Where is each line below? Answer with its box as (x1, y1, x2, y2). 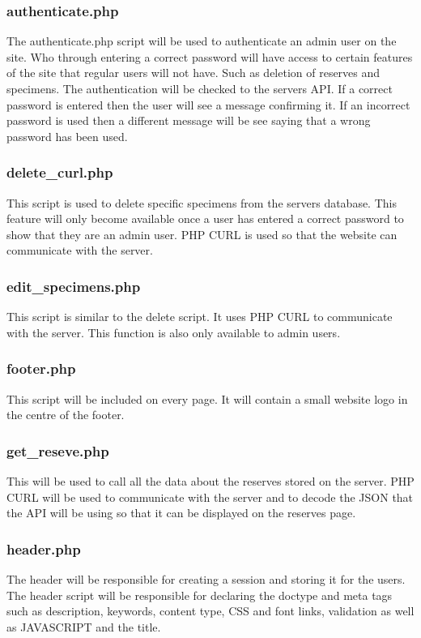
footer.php (6, 358, 76, 379)
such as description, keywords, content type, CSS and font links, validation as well (6, 602, 415, 619)
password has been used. (6, 127, 128, 144)
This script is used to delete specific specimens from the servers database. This (6, 194, 397, 211)
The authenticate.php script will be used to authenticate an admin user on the (6, 32, 397, 49)
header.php (6, 538, 81, 559)
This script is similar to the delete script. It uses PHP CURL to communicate (6, 308, 393, 325)
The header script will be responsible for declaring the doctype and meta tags (6, 586, 393, 603)
